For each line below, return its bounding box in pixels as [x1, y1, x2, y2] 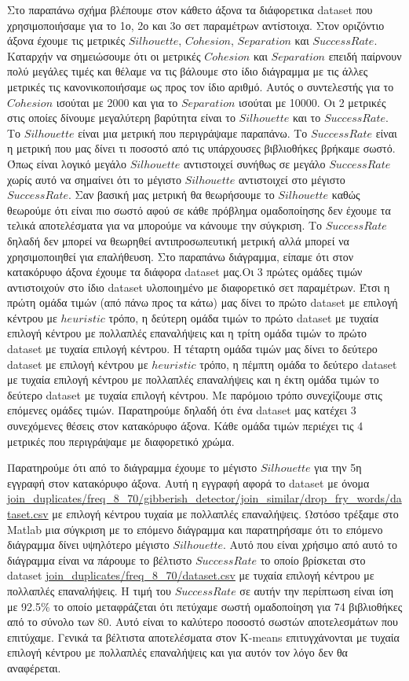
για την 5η [314, 459, 362, 476]
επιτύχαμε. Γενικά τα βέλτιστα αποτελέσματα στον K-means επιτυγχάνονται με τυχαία [7, 628, 400, 645]
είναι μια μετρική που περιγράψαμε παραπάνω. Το [78, 124, 308, 141]
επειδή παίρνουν [328, 47, 402, 64]
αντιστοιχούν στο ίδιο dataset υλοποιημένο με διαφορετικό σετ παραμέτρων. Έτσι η [7, 278, 390, 295]
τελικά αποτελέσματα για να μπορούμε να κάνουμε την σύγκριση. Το [7, 217, 323, 234]
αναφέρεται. [7, 659, 61, 675]
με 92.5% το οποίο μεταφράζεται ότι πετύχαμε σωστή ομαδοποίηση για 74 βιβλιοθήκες [7, 598, 403, 614]
